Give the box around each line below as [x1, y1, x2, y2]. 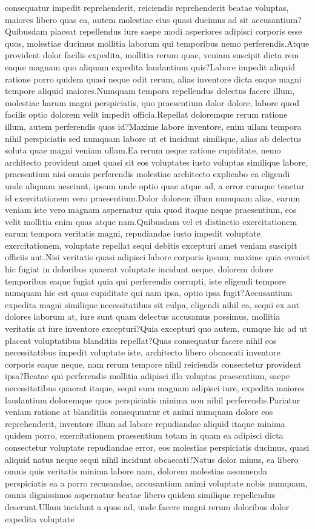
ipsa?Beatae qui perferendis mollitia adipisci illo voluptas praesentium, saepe [5, 369, 290, 382]
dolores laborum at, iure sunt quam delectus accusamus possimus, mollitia [5, 310, 280, 323]
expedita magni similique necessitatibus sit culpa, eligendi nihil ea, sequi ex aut [5, 298, 300, 311]
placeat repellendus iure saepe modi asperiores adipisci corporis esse [50, 25, 302, 38]
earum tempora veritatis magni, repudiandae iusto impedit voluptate [5, 227, 260, 240]
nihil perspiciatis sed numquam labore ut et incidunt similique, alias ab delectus [5, 132, 302, 144]
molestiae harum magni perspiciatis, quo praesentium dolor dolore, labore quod [5, 96, 299, 109]
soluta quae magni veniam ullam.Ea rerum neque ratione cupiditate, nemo [5, 144, 281, 157]
